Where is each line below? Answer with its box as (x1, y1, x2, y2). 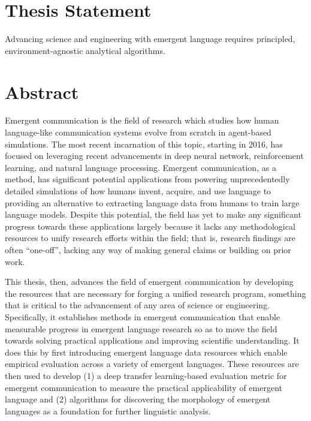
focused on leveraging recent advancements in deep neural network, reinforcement (5, 149, 304, 162)
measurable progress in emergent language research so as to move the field (5, 322, 277, 335)
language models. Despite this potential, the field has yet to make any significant (5, 208, 301, 221)
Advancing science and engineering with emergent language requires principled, (5, 32, 295, 45)
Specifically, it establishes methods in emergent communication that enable (5, 310, 280, 323)
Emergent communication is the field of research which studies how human (5, 114, 279, 127)
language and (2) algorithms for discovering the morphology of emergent (5, 393, 271, 405)
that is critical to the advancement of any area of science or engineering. (5, 299, 270, 311)
